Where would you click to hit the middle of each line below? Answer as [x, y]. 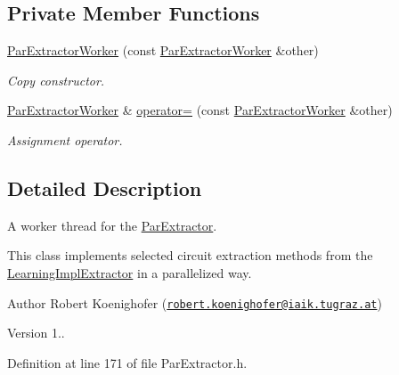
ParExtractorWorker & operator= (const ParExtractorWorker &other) [200, 110]
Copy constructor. [56, 80]
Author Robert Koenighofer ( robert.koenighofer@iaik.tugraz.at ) [195, 302]
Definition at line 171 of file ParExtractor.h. [127, 362]
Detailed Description [105, 187]
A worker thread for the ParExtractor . [112, 225]
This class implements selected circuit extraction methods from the [190, 255]
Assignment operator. [65, 139]
